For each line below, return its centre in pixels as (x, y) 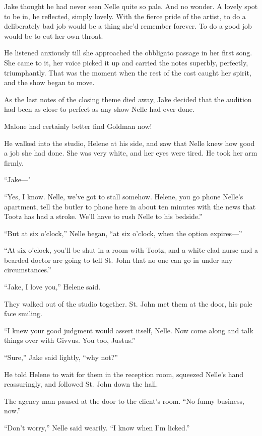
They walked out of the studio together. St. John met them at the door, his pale (128, 303)
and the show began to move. (49, 82)
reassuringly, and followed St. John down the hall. (81, 384)
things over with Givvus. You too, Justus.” (70, 340)
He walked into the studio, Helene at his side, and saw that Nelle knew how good (129, 143)
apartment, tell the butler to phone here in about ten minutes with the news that (130, 206)
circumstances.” (28, 270)
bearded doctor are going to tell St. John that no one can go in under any (118, 260)
